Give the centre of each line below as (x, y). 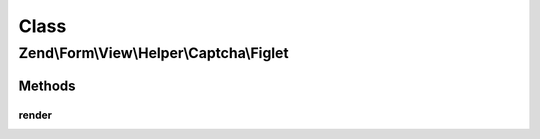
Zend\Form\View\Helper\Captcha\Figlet (153, 53)
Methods (47, 85)
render (35, 115)
